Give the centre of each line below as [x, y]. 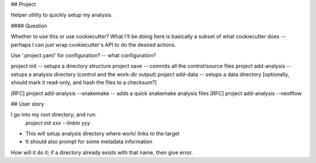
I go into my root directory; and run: [54, 115]
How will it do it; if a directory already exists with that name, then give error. [102, 152]
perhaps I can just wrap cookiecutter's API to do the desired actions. [94, 44]
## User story [28, 104]
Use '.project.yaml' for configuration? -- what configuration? [83, 55]
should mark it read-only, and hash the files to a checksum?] [84, 82]
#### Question [29, 26]
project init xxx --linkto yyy [58, 123]
